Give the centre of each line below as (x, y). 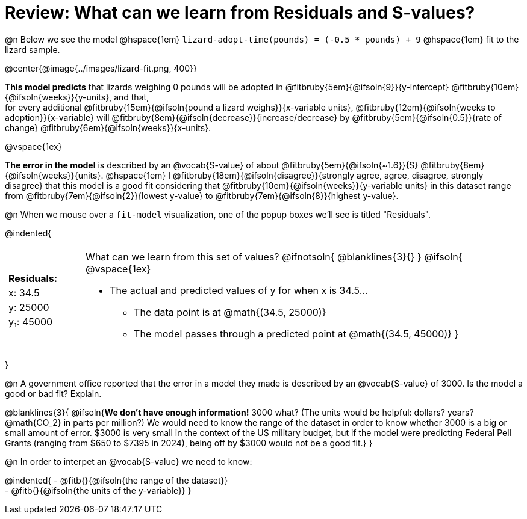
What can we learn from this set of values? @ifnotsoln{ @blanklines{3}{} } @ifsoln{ (274, 256)
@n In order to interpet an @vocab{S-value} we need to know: (129, 461)
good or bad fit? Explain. (53, 393)
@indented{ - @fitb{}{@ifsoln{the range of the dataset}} (117, 480)
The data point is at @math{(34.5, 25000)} (230, 312)
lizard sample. (33, 49)
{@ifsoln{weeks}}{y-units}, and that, (77, 97)
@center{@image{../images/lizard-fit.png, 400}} (101, 68)
